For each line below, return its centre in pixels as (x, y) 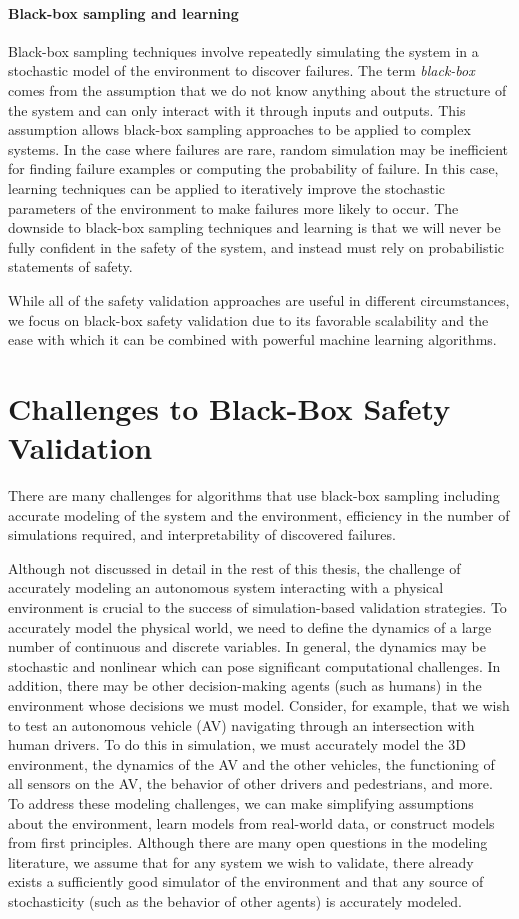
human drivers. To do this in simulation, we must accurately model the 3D (237, 744)
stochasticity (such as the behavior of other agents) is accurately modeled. (235, 900)
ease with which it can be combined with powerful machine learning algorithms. (252, 339)
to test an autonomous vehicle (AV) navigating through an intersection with (241, 724)
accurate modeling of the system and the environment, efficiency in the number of (259, 514)
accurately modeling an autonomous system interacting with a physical (226, 587)
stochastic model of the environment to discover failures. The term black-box (241, 70)
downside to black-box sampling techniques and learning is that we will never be (254, 227)
